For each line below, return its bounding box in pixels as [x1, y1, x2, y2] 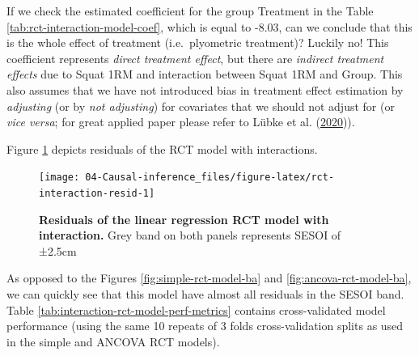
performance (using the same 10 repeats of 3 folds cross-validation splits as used [6, 317, 404, 334]
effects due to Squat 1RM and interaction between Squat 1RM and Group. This [6, 66, 403, 83]
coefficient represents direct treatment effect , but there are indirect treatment [6, 49, 384, 66]
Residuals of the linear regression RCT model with [39, 210, 329, 227]
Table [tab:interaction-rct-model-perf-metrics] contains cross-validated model [6, 301, 386, 318]
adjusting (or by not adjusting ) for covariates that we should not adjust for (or [6, 97, 395, 114]
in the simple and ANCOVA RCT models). [6, 333, 220, 350]
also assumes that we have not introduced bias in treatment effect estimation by [6, 81, 404, 98]
